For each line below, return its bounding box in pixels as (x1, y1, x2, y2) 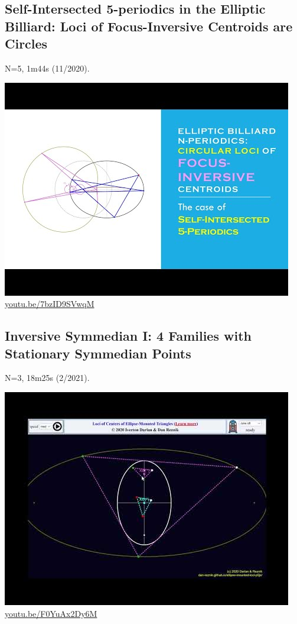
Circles (5, 34, 48, 53)
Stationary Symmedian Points (5, 344, 191, 362)
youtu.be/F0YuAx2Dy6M (5, 607, 97, 619)
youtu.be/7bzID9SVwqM (5, 298, 94, 310)
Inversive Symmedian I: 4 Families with (5, 326, 252, 345)
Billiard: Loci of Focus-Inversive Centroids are (5, 17, 293, 35)
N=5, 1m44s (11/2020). (5, 62, 90, 74)
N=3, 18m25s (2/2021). (5, 371, 90, 384)
